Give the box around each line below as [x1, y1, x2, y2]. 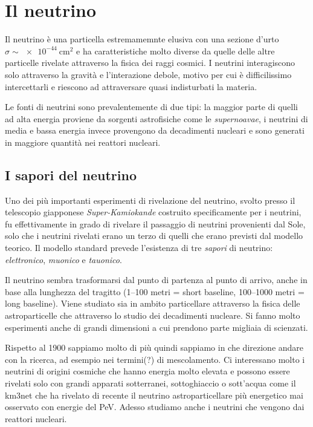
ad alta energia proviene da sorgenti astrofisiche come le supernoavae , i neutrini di [5, 112, 308, 125]
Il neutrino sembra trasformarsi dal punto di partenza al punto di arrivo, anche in [5, 273, 308, 286]
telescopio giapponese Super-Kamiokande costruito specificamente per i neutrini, [5, 206, 302, 218]
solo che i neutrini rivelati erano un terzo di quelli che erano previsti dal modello [5, 229, 303, 242]
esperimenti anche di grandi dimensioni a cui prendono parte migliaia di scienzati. [5, 321, 308, 333]
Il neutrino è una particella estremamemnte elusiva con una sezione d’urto [5, 33, 279, 45]
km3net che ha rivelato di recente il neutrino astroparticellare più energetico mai [5, 388, 303, 401]
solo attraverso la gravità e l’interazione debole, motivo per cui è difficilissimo [5, 68, 292, 80]
